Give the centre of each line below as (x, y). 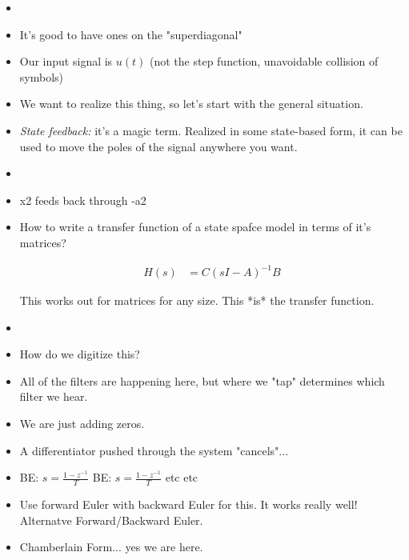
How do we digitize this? (80, 354)
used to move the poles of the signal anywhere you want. (158, 146)
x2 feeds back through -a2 (83, 200)
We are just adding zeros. (82, 424)
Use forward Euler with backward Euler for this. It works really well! (188, 504)
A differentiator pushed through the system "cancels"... (154, 450)
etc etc (182, 477)
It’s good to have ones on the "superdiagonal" (131, 34)
